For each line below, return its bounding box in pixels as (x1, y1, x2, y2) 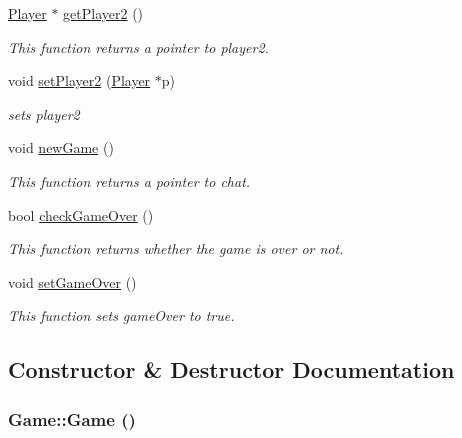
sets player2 (8, 103, 80, 124)
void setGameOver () (8, 271, 137, 292)
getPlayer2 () (63, 3, 144, 23)
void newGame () (8, 137, 114, 158)
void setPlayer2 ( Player (8, 70, 151, 91)
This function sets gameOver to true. (8, 305, 235, 326)
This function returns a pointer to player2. (8, 36, 269, 57)
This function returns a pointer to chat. (8, 170, 251, 191)
